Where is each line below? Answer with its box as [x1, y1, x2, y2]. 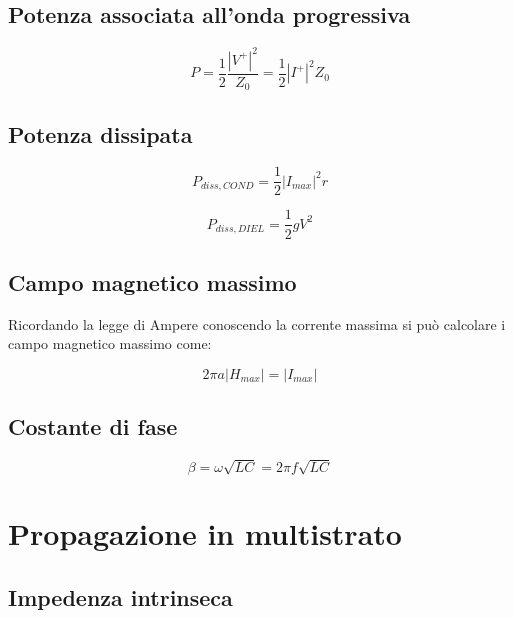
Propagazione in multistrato [8, 513, 402, 554]
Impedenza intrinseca [8, 582, 233, 613]
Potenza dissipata [8, 118, 193, 149]
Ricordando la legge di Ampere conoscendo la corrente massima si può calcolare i [8, 313, 506, 334]
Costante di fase [8, 411, 178, 442]
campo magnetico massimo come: [8, 333, 212, 354]
